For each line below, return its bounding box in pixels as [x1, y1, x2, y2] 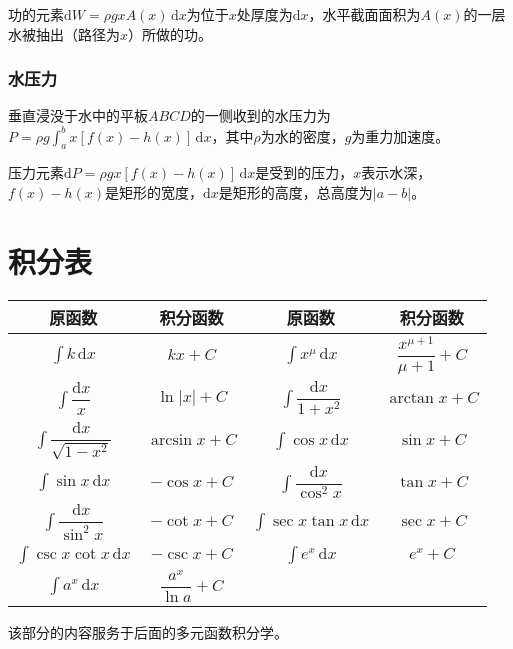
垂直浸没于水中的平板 [8, 105, 148, 126]
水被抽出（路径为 [8, 23, 120, 44]
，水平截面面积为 [308, 4, 421, 24]
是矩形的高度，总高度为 [218, 181, 373, 202]
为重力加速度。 [351, 125, 450, 146]
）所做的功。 [128, 23, 213, 44]
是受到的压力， [255, 162, 354, 183]
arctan [389, 390, 434, 407]
